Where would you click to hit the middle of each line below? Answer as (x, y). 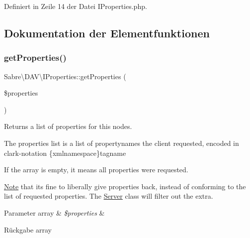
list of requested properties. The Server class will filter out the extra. (109, 196)
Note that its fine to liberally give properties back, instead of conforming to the (125, 186)
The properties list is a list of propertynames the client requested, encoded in (122, 143)
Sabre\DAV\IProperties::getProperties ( (65, 76)
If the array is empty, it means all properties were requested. (96, 170)
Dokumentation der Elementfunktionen (107, 33)
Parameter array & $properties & (54, 212)
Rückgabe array (28, 229)
